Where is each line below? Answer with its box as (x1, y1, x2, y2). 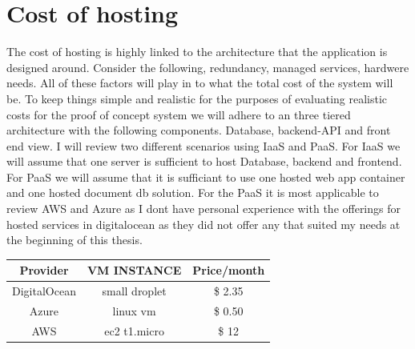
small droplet (102, 283, 167, 299)
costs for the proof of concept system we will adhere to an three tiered (6, 106, 351, 122)
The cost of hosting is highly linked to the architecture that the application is (6, 43, 388, 60)
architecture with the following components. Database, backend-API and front (6, 122, 391, 138)
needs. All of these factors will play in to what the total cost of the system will (6, 74, 393, 91)
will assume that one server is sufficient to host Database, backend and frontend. (6, 153, 402, 170)
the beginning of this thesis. (6, 231, 143, 248)
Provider (19, 262, 69, 279)
